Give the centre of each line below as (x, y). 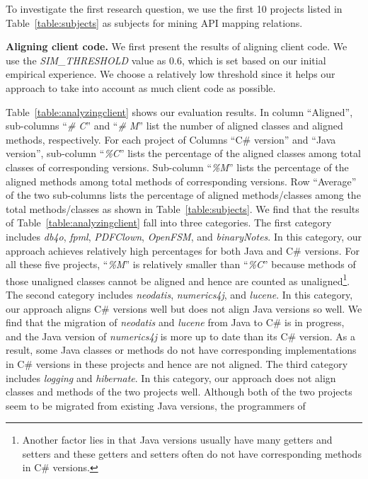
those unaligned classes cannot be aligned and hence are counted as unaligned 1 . (178, 279)
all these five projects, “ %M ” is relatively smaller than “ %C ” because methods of (181, 264)
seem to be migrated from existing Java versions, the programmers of (156, 405)
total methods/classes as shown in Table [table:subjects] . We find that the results (183, 208)
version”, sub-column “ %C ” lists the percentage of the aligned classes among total (183, 153)
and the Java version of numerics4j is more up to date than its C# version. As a (180, 336)
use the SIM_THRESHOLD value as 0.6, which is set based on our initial (166, 60)
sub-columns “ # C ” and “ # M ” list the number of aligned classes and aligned (174, 126)
